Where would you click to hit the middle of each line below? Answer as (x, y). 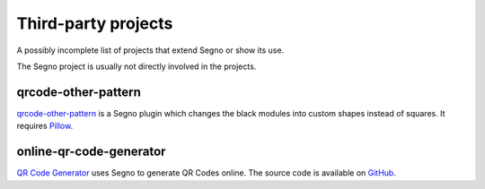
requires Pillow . (45, 126)
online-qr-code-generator (91, 152)
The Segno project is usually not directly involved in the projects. (137, 66)
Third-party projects (95, 23)
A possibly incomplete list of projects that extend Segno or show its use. (150, 50)
